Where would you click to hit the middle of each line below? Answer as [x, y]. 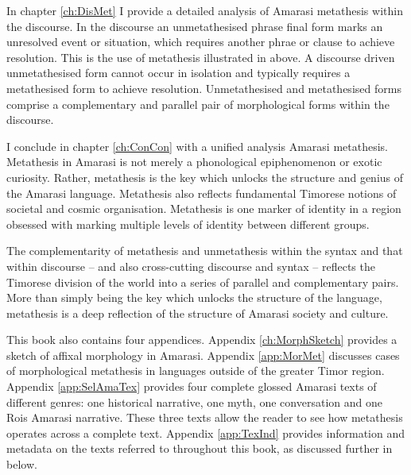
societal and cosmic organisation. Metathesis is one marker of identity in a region [204, 209]
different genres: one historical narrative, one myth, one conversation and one [194, 402]
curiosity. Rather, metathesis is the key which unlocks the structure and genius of [205, 177]
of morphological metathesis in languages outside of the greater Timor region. [196, 371]
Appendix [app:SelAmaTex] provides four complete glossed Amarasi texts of [192, 386]
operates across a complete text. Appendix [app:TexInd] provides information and [206, 433]
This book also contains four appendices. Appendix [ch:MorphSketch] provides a [202, 340]
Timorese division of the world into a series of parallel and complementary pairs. [203, 282]
